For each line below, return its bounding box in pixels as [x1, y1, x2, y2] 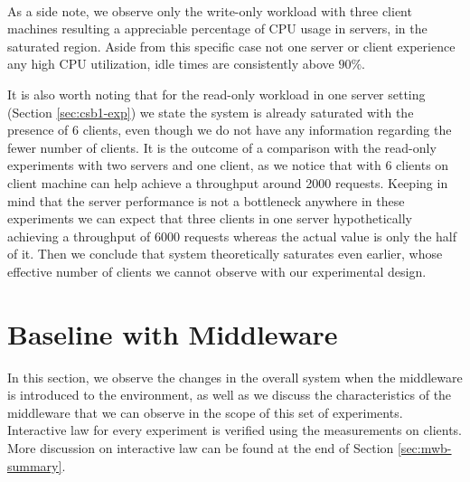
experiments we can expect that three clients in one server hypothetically [7, 209, 412, 228]
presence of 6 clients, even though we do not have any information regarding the [7, 120, 452, 139]
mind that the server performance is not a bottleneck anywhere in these [7, 191, 405, 210]
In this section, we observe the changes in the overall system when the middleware [7, 367, 463, 386]
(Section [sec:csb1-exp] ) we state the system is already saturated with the [7, 102, 414, 121]
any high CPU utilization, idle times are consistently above [7, 54, 334, 73]
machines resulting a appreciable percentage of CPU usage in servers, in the [7, 19, 428, 38]
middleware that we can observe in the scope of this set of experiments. [7, 402, 403, 421]
